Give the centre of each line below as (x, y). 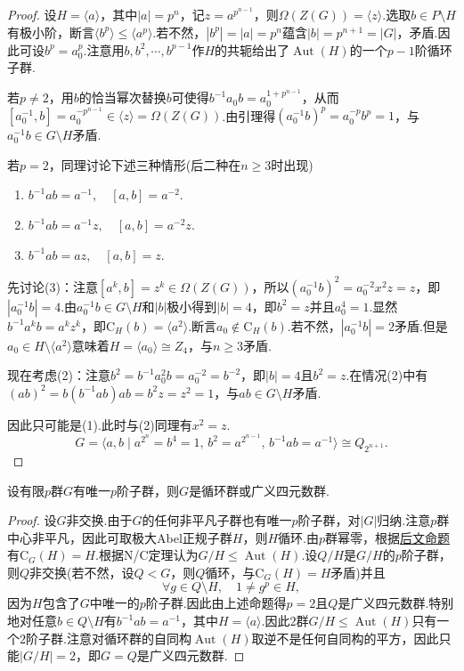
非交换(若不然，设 (82, 572)
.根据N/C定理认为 (147, 555)
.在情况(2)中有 (387, 375)
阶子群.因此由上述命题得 (216, 603)
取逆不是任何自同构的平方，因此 (345, 638)
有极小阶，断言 (51, 32)
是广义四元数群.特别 (396, 603)
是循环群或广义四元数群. (260, 490)
